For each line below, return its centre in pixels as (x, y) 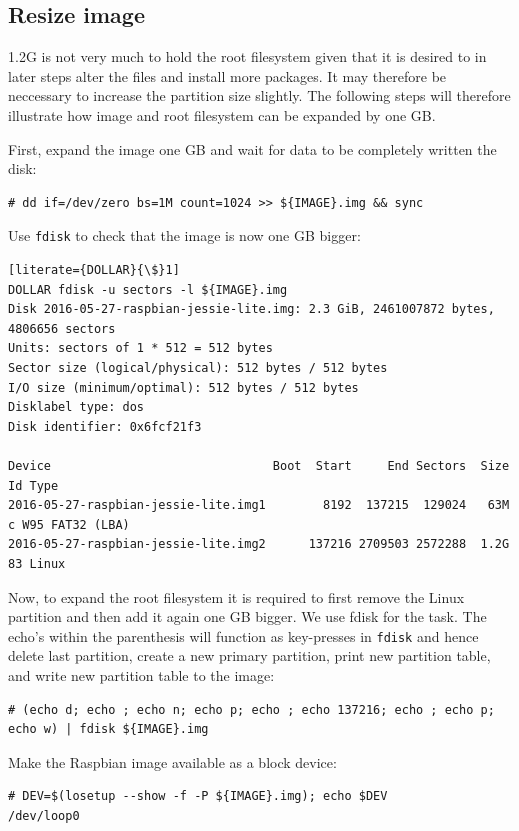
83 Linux (37, 563)
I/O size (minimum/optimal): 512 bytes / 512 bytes (183, 387)
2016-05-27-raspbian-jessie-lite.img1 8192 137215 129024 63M (259, 505)
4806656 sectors (62, 328)
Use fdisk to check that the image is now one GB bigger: (184, 235)
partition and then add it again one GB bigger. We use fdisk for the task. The (247, 616)
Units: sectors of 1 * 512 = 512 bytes (140, 348)
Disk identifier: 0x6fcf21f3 (105, 426)
